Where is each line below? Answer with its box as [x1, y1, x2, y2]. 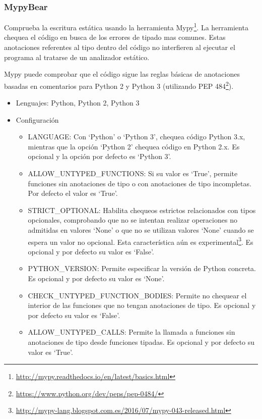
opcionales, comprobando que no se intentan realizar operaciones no [28, 215, 237, 225]
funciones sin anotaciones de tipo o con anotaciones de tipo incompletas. [28, 178, 251, 188]
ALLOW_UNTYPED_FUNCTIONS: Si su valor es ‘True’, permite [28, 168, 238, 179]
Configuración [16, 114, 59, 125]
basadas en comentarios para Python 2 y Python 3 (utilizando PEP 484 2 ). [4, 79, 234, 91]
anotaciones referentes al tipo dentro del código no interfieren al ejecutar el [4, 42, 235, 53]
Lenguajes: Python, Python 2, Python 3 [16, 97, 140, 108]
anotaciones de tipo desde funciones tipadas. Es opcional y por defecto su [28, 337, 255, 347]
